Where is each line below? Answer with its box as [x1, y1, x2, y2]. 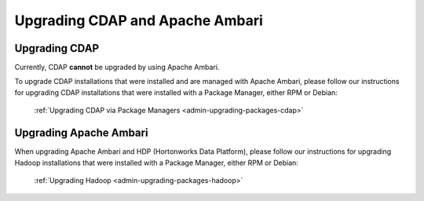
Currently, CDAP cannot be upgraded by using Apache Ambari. [14, 63, 220, 72]
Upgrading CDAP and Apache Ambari [14, 12, 263, 29]
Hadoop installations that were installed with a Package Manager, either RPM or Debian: [14, 158, 298, 167]
